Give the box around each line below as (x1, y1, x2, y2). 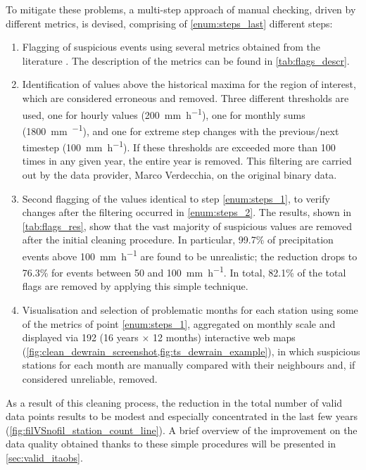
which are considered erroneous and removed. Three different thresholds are (22, 90, 349, 105)
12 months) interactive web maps (153, 330, 296, 345)
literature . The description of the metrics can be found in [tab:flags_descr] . (22, 53, 350, 68)
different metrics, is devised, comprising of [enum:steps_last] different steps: (6, 15, 333, 30)
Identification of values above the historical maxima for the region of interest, (22, 77, 356, 91)
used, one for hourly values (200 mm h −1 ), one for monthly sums (22, 105, 305, 122)
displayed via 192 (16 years (22, 330, 139, 345)
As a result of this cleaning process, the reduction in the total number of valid (6, 395, 343, 409)
